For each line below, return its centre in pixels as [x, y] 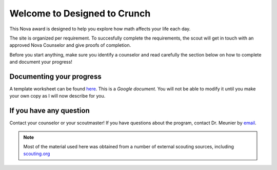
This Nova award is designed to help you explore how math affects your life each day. [100, 29]
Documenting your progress [56, 76]
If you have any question [50, 111]
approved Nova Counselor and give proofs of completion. [70, 45]
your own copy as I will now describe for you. [57, 96]
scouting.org [37, 154]
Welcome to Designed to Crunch [80, 13]
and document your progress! [41, 62]
